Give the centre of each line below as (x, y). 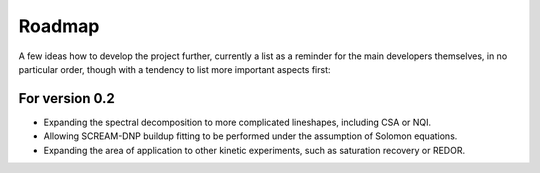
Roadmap (59, 26)
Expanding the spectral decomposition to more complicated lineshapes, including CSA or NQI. (237, 122)
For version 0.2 (66, 98)
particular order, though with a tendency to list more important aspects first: (174, 69)
